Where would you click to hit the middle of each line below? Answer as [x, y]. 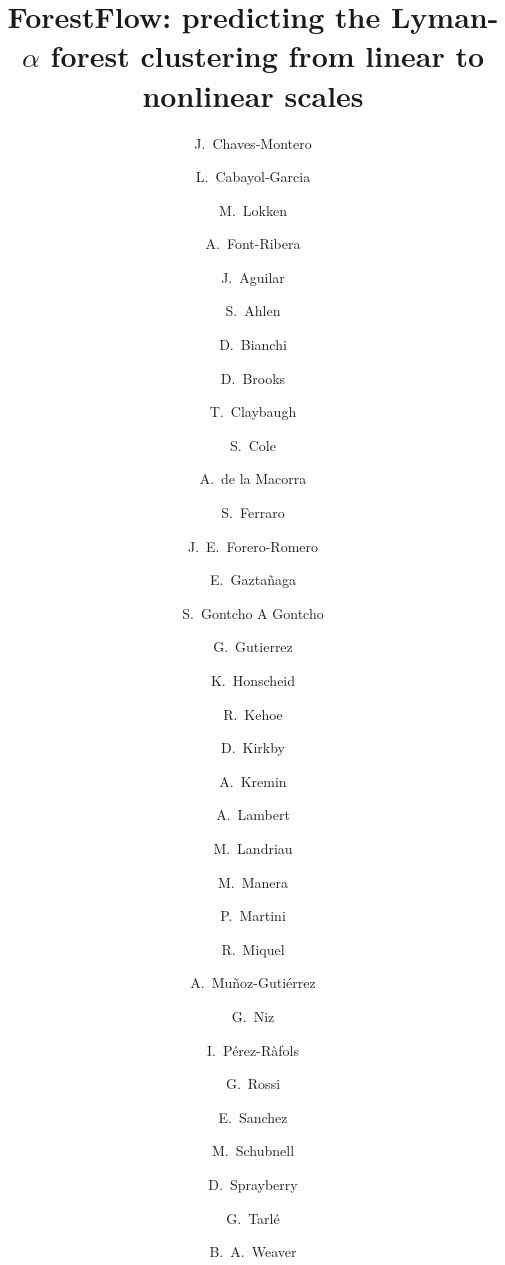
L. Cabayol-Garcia [253, 176]
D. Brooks [253, 377]
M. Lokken [253, 209]
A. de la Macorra [253, 478]
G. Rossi [253, 1083]
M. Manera [253, 881]
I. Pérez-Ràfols [253, 1049]
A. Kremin [253, 780]
